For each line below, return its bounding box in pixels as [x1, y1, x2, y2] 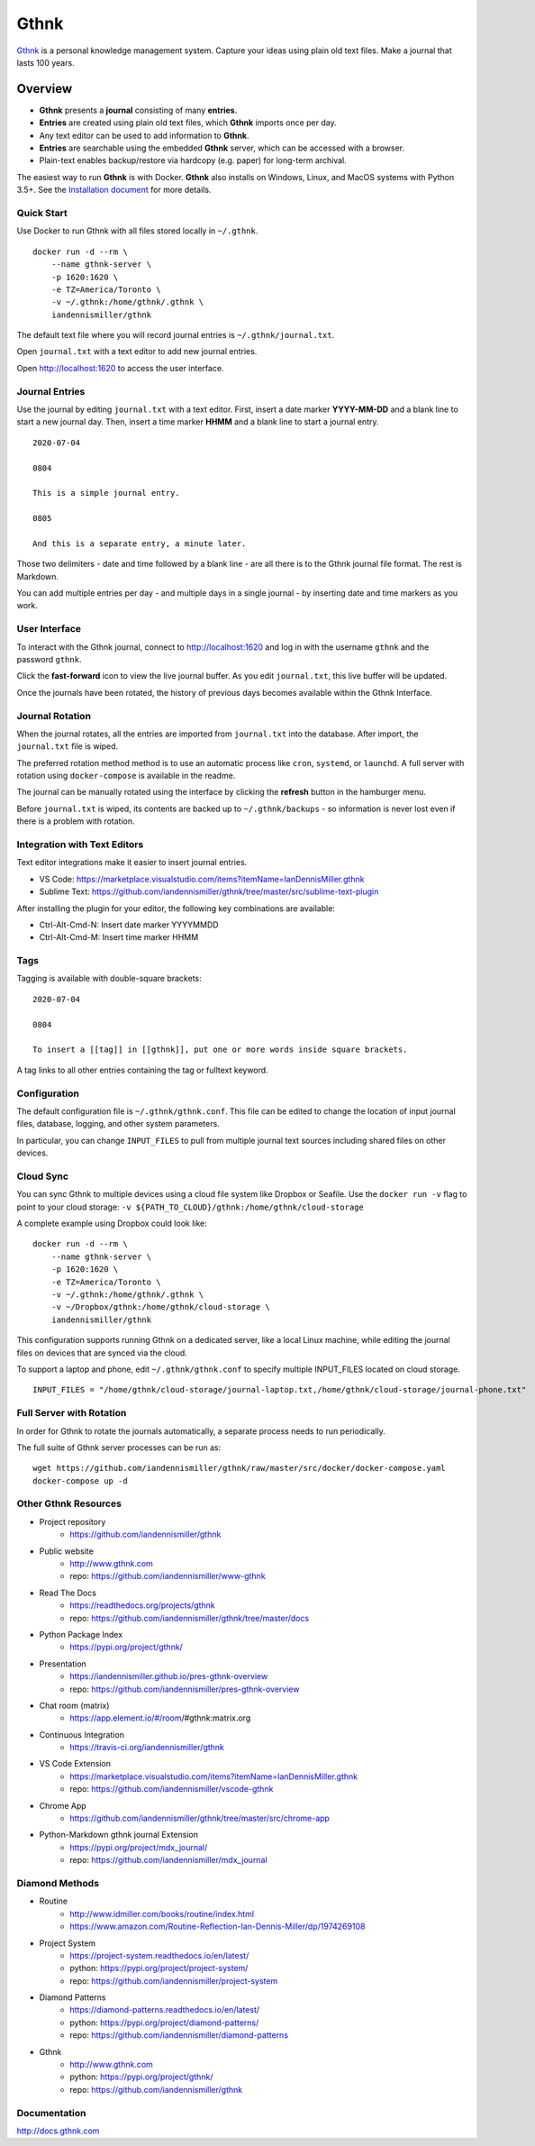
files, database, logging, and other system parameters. [16, 1119, 220, 1129]
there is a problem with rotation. [16, 816, 135, 826]
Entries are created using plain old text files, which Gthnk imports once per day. [39, 117, 337, 128]
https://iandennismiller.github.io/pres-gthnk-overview [69, 1671, 268, 1682]
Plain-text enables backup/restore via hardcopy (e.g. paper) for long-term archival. [39, 155, 347, 166]
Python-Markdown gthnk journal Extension [39, 1830, 198, 1840]
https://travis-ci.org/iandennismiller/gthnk [69, 1742, 225, 1753]
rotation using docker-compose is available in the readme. [16, 771, 236, 781]
